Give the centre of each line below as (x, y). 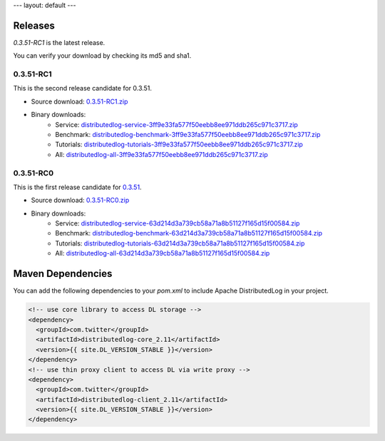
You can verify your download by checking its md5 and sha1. (102, 56)
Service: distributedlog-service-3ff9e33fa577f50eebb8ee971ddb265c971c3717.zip (177, 124)
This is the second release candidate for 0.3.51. (83, 88)
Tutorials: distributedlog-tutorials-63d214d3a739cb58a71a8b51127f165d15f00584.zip (180, 243)
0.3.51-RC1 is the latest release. (59, 42)
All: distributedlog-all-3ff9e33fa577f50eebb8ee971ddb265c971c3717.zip (161, 154)
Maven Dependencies (63, 274)
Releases (34, 25)
